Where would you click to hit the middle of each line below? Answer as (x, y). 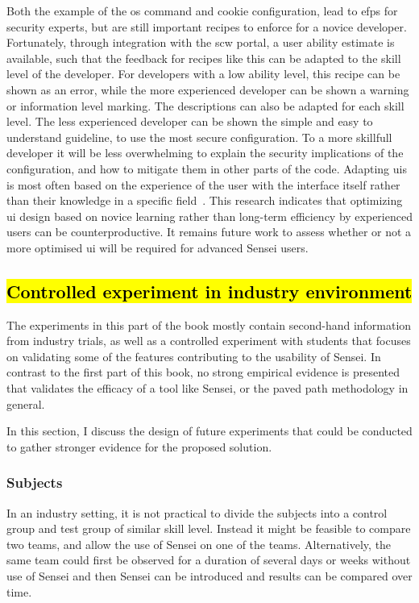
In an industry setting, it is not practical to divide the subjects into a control (197, 512)
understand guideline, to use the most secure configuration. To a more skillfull (199, 137)
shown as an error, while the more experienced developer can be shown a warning (208, 89)
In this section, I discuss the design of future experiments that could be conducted (209, 431)
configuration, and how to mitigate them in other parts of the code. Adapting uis (207, 168)
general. (26, 403)
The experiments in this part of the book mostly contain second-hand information (209, 324)
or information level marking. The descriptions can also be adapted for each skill (205, 105)
